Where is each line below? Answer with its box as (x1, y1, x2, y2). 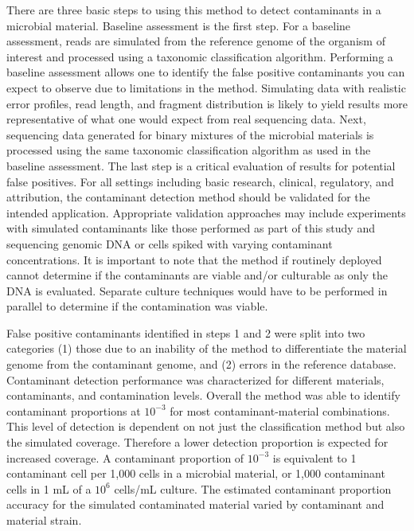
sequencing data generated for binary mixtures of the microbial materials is (6, 126, 374, 143)
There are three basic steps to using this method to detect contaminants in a (6, 2, 381, 18)
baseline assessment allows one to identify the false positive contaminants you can (6, 64, 405, 80)
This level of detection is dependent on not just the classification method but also (6, 418, 405, 435)
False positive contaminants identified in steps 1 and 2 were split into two (6, 324, 365, 341)
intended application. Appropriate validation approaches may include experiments (6, 204, 406, 221)
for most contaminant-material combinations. (170, 402, 390, 419)
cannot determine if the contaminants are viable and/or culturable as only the (6, 267, 389, 283)
